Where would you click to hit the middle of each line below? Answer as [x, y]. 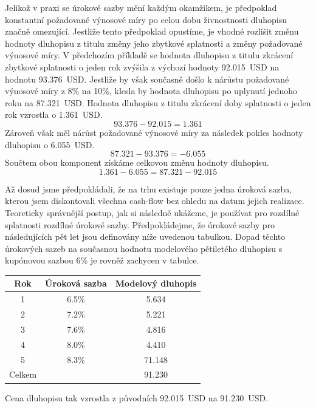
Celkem [23, 374]
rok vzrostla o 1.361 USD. [54, 114]
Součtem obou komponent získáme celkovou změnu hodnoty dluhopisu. [137, 162]
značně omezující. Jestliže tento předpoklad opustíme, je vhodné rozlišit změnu [152, 31]
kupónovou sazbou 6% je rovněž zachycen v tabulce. [102, 260]
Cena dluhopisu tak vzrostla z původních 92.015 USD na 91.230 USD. [137, 397]
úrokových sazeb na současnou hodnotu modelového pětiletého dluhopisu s [144, 248]
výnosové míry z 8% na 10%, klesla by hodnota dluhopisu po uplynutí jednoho [151, 91]
